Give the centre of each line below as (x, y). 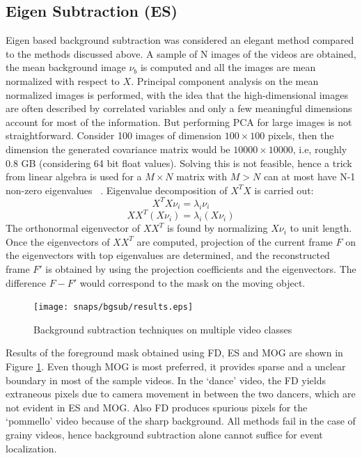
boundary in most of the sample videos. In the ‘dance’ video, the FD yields (166, 380)
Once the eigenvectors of (58, 241)
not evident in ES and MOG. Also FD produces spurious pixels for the (157, 407)
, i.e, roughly (320, 149)
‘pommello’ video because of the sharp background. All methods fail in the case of (181, 421)
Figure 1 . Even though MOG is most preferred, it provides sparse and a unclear (176, 366)
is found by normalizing (218, 228)
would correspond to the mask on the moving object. (192, 282)
